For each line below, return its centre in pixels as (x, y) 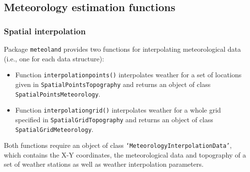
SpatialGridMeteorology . (54, 129)
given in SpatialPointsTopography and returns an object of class (113, 84)
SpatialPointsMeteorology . (58, 93)
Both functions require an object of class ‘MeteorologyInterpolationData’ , (118, 145)
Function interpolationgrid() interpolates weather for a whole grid (118, 110)
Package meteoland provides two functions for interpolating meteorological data (123, 49)
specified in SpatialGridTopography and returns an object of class (114, 119)
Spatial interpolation (45, 31)
